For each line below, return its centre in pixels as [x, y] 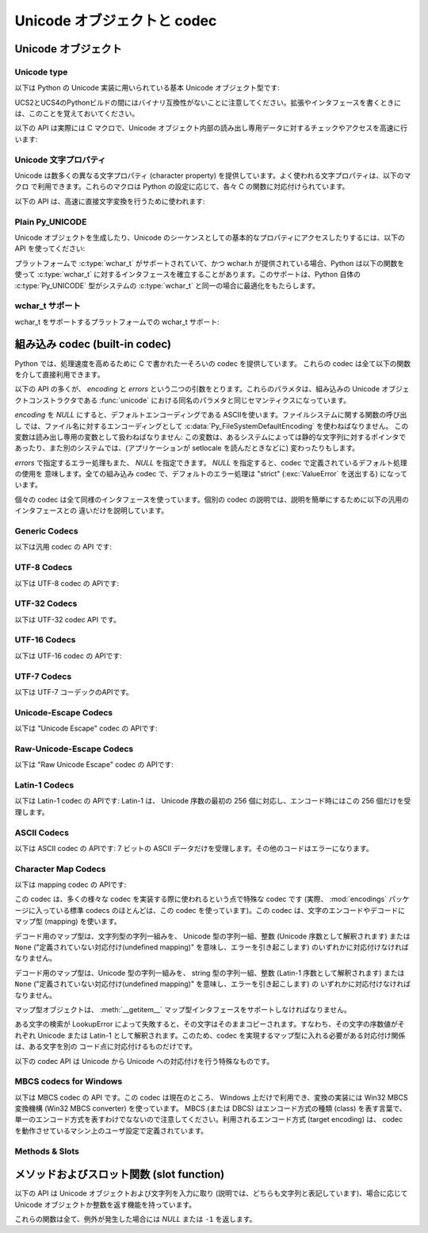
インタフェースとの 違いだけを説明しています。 [92, 511]
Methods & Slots [47, 1151]
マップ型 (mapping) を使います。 [68, 922]
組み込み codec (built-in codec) [93, 344]
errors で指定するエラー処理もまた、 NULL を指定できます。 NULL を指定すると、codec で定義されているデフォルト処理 [211, 462]
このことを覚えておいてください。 [84, 114]
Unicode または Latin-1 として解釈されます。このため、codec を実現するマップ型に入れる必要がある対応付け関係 [221, 1035]
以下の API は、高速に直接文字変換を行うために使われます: [110, 201]
